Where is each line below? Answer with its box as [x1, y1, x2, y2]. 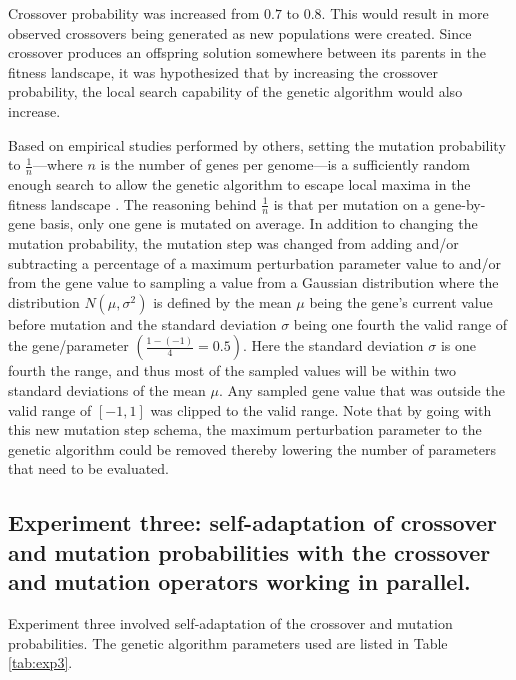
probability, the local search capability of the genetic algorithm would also [8, 81, 463, 102]
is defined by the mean [153, 291, 292, 312]
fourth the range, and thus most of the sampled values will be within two [8, 360, 456, 381]
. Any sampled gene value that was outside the [218, 379, 505, 400]
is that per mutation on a [273, 193, 430, 214]
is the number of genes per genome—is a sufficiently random [100, 154, 470, 175]
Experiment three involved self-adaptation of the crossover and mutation [8, 612, 453, 633]
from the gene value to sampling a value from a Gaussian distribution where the [8, 272, 499, 293]
